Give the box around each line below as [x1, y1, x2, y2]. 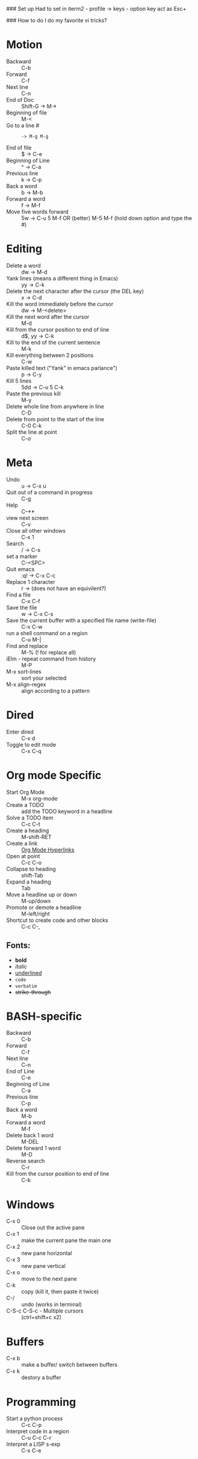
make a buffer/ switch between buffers [21, 1361, 117, 1369]
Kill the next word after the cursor [6, 313, 90, 320]
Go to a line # [6, 122, 40, 129]
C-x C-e [21, 1447, 42, 1454]
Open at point [6, 852, 40, 859]
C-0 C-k [21, 422, 42, 429]
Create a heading [6, 827, 49, 834]
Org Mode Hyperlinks [21, 846, 75, 853]
